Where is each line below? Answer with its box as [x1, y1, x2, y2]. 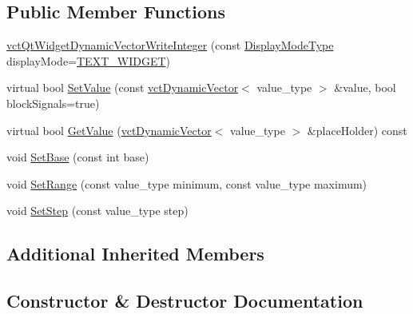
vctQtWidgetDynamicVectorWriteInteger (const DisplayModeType [6, 37, 334, 54]
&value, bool [334, 79, 396, 96]
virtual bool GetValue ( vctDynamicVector [6, 121, 212, 138]
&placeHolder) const [307, 121, 407, 138]
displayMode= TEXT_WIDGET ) [6, 52, 170, 69]
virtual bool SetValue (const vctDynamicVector [6, 79, 239, 96]
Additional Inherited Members [6, 241, 264, 266]
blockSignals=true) [6, 94, 100, 111]
